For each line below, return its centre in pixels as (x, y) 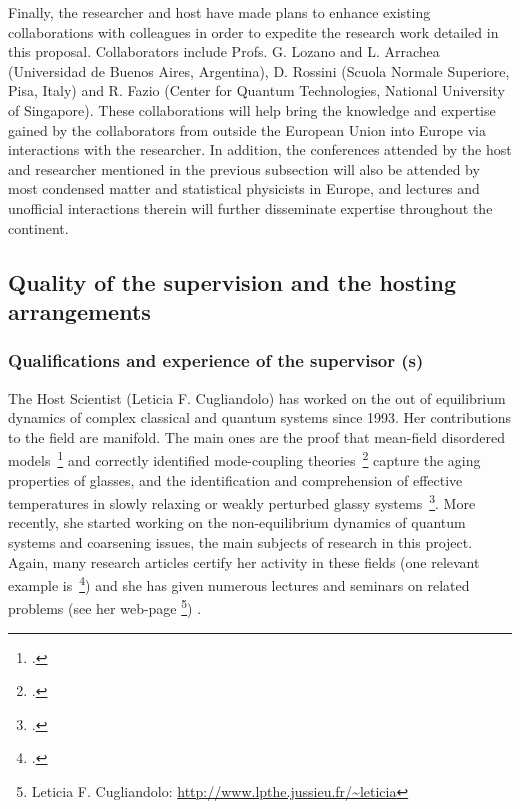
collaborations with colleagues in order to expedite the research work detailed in (253, 31)
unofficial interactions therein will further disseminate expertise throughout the (250, 207)
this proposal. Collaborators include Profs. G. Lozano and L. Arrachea (224, 51)
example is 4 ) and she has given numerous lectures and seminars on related (239, 583)
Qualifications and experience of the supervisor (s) (216, 360)
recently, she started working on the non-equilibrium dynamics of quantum (237, 522)
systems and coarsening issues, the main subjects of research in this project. (240, 541)
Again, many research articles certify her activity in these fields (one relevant (244, 561)
